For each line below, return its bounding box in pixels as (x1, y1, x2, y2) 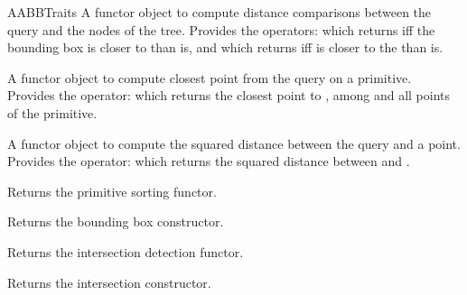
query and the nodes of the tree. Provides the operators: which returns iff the (7, 20, 435, 39)
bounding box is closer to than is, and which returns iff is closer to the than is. (7, 38, 444, 57)
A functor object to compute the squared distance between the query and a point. (7, 134, 461, 152)
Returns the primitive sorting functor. (7, 181, 217, 200)
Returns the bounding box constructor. (7, 212, 224, 231)
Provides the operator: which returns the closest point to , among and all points (7, 86, 451, 105)
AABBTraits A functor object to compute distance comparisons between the (7, 3, 432, 21)
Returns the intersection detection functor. (7, 242, 244, 261)
